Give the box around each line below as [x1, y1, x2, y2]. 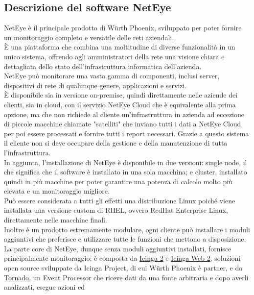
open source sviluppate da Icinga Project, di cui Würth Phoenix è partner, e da [4, 263, 243, 273]
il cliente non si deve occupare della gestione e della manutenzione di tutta [4, 138, 228, 148]
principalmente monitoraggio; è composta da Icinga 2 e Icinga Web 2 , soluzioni [4, 253, 241, 263]
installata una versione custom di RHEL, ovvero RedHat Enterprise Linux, [4, 205, 228, 215]
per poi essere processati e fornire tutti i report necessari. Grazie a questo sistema [4, 128, 249, 138]
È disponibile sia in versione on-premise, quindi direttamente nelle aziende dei [4, 90, 238, 100]
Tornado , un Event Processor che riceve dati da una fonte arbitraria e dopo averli [4, 272, 249, 282]
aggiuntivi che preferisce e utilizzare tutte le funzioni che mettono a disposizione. [4, 234, 246, 244]
